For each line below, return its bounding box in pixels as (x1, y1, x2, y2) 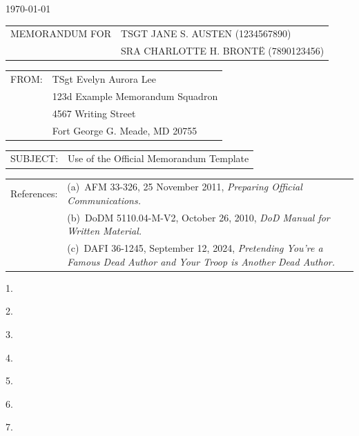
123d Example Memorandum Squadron (52, 88, 218, 103)
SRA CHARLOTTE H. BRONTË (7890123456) (121, 43, 324, 58)
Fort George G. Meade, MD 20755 (52, 123, 197, 137)
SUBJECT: (10, 151, 59, 166)
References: (10, 186, 58, 201)
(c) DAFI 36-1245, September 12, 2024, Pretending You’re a (67, 241, 323, 255)
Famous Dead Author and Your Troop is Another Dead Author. (67, 254, 336, 268)
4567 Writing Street (52, 106, 136, 120)
